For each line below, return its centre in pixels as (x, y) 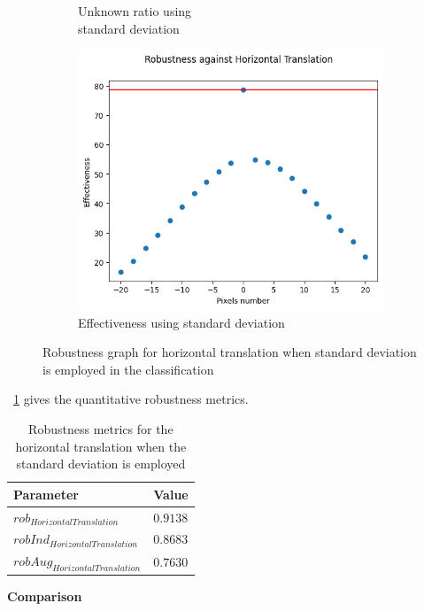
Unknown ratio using (135, 11)
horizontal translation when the (101, 446)
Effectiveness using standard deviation (181, 322)
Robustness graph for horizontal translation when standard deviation (230, 352)
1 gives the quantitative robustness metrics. (131, 399)
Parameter (46, 494)
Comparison (45, 596)
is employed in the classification (128, 369)
